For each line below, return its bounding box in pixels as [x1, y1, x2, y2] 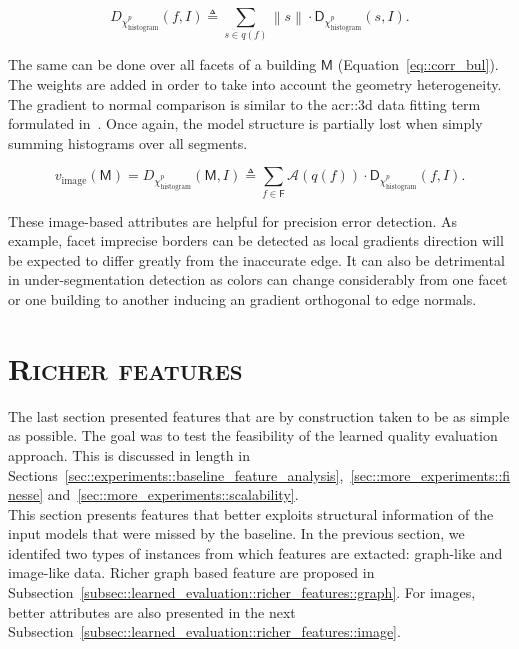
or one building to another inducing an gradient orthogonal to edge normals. [8, 289, 477, 309]
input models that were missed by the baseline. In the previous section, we [8, 523, 465, 544]
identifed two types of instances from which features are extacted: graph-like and [8, 542, 503, 563]
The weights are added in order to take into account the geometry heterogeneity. [8, 73, 502, 94]
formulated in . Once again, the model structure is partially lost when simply [8, 113, 483, 134]
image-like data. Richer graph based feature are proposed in [8, 562, 375, 583]
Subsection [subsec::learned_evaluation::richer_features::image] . [8, 621, 401, 642]
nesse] [8, 484, 44, 505]
